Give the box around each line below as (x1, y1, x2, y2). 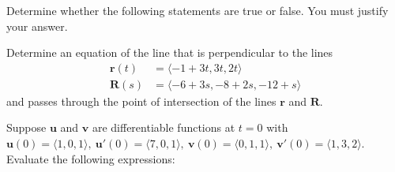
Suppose (6, 119, 47, 136)
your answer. (6, 17, 68, 34)
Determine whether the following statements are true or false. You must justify (6, 2, 389, 18)
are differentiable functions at (92, 119, 235, 136)
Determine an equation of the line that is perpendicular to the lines (6, 44, 333, 61)
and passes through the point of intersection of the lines (6, 92, 276, 109)
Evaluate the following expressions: (6, 150, 175, 166)
